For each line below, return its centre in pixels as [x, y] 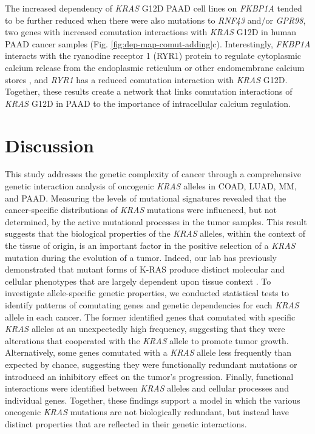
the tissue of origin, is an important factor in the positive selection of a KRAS [150, 246]
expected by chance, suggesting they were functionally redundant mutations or [151, 364]
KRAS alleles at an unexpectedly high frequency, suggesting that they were [145, 329]
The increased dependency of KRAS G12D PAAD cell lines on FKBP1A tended [154, 8]
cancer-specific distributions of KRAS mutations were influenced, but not [141, 210]
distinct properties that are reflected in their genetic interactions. [126, 423]
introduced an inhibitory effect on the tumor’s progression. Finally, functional [149, 376]
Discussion [49, 145]
